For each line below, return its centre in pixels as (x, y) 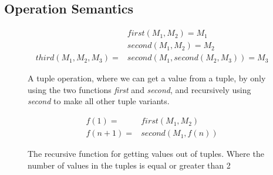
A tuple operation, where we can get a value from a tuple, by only (147, 78)
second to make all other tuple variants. (99, 101)
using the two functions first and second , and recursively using (139, 89)
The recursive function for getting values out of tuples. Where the (146, 154)
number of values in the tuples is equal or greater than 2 (129, 165)
